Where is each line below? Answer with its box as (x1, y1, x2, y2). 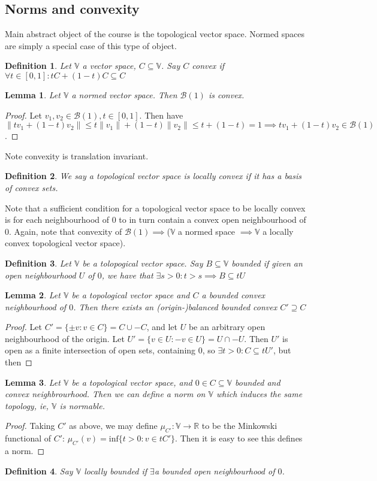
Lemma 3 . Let (5, 376, 61, 388)
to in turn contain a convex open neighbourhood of (119, 213, 306, 226)
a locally (263, 225, 294, 237)
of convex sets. (5, 181, 58, 193)
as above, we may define (69, 419, 158, 432)
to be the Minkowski (201, 419, 278, 432)
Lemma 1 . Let (5, 88, 61, 101)
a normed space (178, 225, 236, 237)
